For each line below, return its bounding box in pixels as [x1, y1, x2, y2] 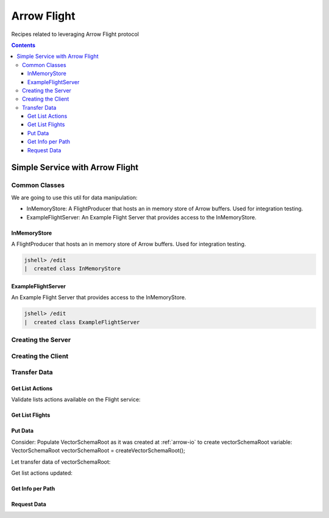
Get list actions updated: [11, 469, 73, 477]
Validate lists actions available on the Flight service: [11, 396, 141, 403]
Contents [11, 41, 36, 49]
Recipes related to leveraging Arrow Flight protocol [11, 30, 140, 38]
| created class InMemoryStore [24, 265, 121, 272]
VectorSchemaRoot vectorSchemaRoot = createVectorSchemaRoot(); [11, 447, 186, 454]
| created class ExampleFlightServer [24, 319, 140, 325]
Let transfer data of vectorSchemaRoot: [11, 458, 111, 466]
